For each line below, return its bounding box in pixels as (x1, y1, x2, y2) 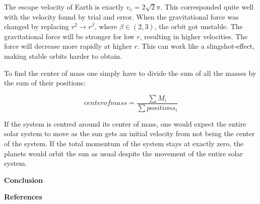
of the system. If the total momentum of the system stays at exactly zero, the (4, 138, 244, 148)
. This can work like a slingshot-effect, (137, 41, 255, 51)
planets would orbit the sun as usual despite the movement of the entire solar (4, 148, 243, 158)
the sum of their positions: (4, 77, 86, 88)
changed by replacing (4, 21, 69, 32)
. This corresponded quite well (160, 2, 254, 12)
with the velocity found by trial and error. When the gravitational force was (4, 11, 239, 22)
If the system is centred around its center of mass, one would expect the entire (4, 118, 246, 129)
